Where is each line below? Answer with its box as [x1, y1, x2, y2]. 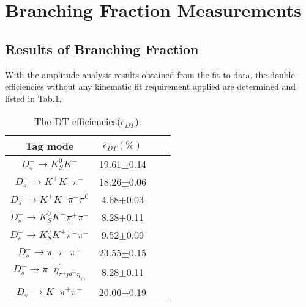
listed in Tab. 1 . [5, 92, 62, 104]
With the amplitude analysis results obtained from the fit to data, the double [5, 68, 295, 81]
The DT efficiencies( [34, 114, 121, 129]
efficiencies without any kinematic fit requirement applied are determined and [5, 80, 296, 93]
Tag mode [25, 139, 74, 153]
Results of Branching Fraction [5, 39, 199, 58]
